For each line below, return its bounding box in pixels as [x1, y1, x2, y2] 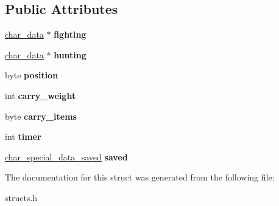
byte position [5, 69, 58, 81]
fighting [54, 28, 87, 41]
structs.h [5, 191, 38, 204]
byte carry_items [5, 109, 77, 122]
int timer [5, 130, 41, 143]
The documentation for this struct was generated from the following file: [5, 171, 275, 184]
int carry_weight [5, 89, 76, 101]
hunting [54, 48, 87, 61]
